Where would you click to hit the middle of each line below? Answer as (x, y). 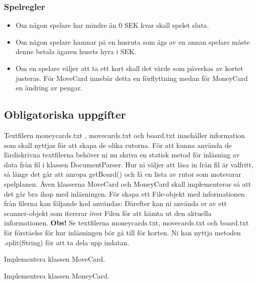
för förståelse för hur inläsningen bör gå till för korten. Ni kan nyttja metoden (123, 232)
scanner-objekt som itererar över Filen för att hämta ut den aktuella (108, 213)
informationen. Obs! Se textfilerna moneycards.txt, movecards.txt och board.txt (127, 223)
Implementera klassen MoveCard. (55, 259)
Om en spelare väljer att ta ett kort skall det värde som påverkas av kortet (129, 68)
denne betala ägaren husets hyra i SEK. (76, 51)
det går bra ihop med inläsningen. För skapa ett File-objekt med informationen (125, 193)
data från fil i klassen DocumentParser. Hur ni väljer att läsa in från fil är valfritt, (129, 164)
